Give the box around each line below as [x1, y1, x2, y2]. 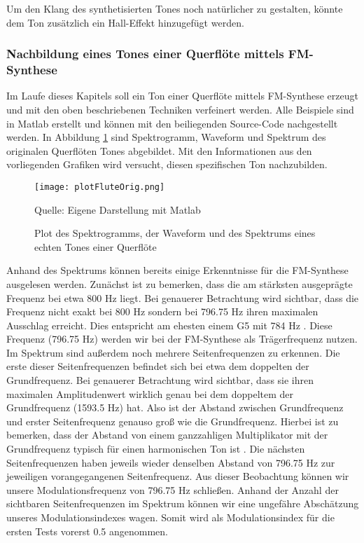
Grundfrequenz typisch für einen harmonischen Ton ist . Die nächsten [6, 441, 305, 456]
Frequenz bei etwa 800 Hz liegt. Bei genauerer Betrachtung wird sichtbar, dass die [6, 290, 359, 305]
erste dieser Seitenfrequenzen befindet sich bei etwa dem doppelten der [6, 359, 309, 373]
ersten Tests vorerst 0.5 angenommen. [6, 523, 168, 538]
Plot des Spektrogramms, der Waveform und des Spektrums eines [34, 226, 316, 240]
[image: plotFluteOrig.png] [34, 181, 165, 192]
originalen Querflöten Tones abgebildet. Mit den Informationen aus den [6, 143, 312, 158]
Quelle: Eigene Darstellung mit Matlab [34, 202, 201, 216]
